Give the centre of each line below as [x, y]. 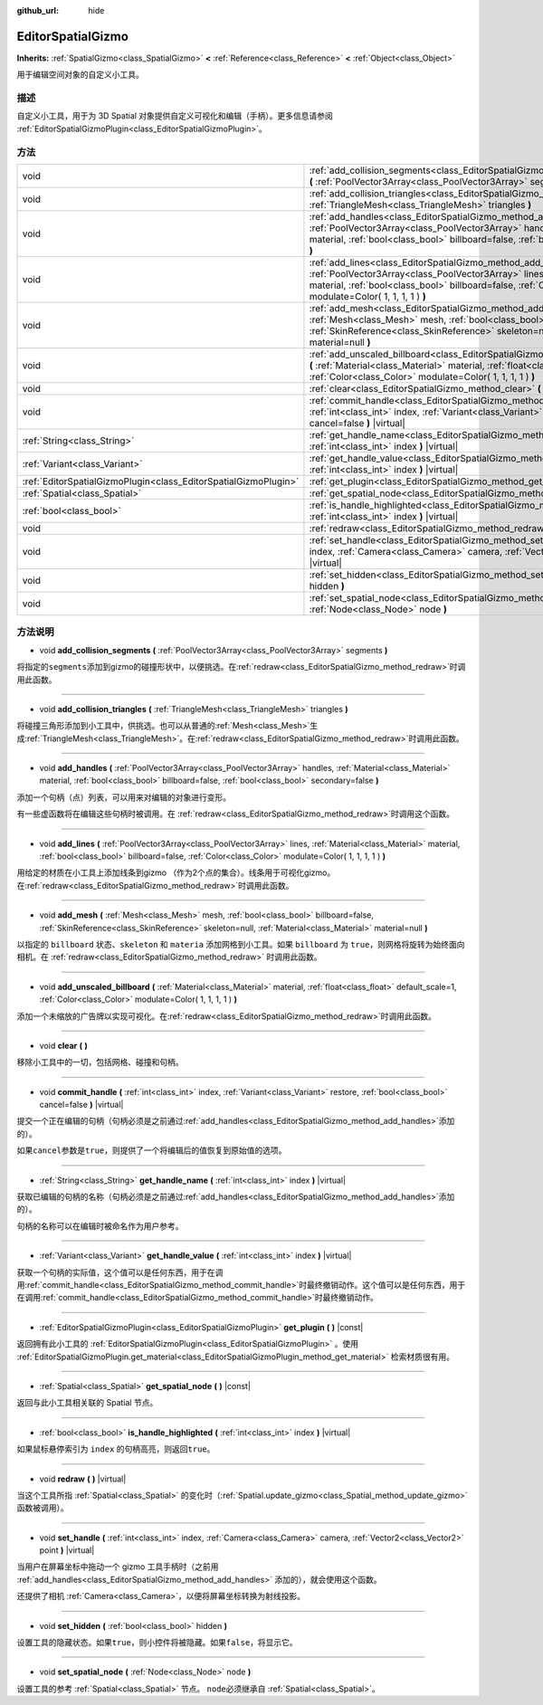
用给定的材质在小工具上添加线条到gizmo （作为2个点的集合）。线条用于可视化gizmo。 [176, 872]
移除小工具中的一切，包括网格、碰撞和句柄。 [100, 1062]
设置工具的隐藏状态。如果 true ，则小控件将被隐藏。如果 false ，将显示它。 [157, 1643]
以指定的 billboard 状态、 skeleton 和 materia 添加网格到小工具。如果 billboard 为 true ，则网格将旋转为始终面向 [241, 944]
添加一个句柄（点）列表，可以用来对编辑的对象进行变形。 [124, 797]
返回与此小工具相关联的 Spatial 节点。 [87, 1403]
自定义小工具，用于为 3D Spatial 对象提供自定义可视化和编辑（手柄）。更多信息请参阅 [175, 116]
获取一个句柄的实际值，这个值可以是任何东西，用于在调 [120, 1272]
